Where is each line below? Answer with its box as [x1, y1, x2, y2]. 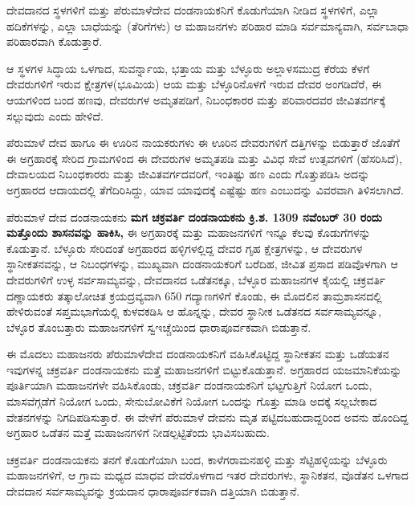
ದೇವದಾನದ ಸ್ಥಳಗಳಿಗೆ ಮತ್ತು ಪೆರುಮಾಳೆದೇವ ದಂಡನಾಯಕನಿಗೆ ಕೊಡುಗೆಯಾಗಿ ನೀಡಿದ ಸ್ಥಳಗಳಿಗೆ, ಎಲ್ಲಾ [6, 2, 380, 18]
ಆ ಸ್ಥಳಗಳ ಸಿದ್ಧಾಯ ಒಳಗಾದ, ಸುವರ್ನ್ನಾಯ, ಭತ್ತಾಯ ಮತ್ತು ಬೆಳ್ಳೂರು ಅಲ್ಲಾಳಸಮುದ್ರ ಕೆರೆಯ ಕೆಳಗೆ [6, 59, 370, 76]
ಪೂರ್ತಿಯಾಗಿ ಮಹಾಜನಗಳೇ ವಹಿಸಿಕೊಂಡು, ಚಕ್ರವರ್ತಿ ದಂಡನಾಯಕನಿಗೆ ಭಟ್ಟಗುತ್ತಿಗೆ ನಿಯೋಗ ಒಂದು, [6, 377, 372, 394]
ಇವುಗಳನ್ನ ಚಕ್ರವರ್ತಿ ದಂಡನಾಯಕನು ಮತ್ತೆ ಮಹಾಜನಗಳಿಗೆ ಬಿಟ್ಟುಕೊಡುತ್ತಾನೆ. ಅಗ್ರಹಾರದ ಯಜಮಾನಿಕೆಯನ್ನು [6, 361, 402, 377]
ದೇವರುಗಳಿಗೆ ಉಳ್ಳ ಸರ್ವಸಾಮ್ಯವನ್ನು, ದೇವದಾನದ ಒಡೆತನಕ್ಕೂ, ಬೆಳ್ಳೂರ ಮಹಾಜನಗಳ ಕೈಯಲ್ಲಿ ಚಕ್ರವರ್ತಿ [6, 271, 386, 288]
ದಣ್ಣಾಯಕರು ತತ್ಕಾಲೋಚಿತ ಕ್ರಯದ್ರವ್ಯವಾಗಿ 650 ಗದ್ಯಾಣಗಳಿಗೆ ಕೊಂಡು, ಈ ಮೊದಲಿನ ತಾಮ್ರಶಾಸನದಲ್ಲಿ [6, 287, 382, 304]
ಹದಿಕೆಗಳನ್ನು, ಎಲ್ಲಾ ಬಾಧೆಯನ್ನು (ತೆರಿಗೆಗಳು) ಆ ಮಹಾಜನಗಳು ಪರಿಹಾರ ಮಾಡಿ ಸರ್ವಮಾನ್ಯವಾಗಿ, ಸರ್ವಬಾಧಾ [6, 17, 409, 34]
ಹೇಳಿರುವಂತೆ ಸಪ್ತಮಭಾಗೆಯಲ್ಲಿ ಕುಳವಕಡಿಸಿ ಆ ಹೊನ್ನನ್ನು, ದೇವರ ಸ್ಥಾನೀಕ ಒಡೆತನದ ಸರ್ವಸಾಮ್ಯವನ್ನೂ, [6, 303, 381, 320]
